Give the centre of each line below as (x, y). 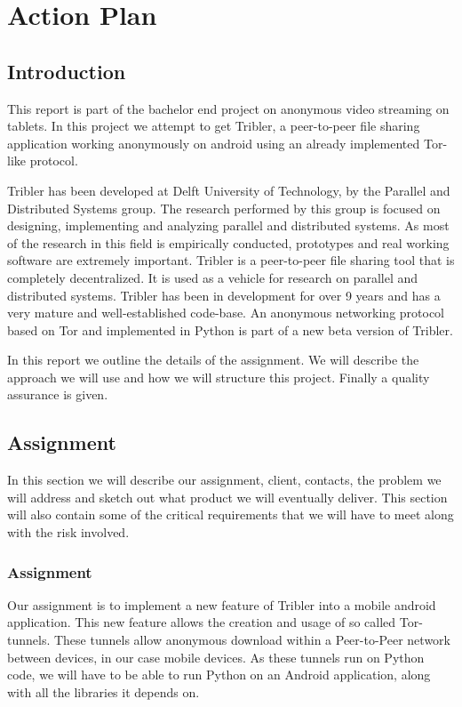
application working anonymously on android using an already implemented (214, 143)
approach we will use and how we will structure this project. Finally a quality (219, 377)
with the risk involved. (68, 532)
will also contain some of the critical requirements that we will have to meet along (231, 514)
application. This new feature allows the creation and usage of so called (202, 622)
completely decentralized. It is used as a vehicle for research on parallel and (213, 277)
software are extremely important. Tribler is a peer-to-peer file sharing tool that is (231, 260)
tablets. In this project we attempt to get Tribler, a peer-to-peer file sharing (214, 126)
